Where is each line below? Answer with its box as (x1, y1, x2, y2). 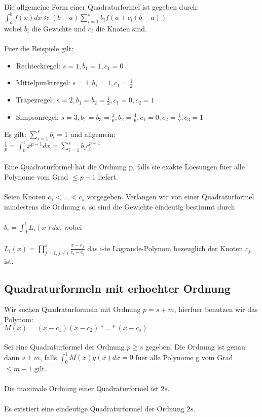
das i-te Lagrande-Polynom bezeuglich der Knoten (87, 242, 243, 253)
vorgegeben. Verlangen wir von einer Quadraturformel (87, 191, 254, 202)
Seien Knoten (4, 191, 46, 202)
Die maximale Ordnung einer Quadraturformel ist (4, 383, 159, 394)
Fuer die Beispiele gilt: (4, 43, 74, 54)
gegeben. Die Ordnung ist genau (145, 341, 245, 352)
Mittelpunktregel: (16, 77, 70, 88)
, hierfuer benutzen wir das (174, 304, 258, 315)
